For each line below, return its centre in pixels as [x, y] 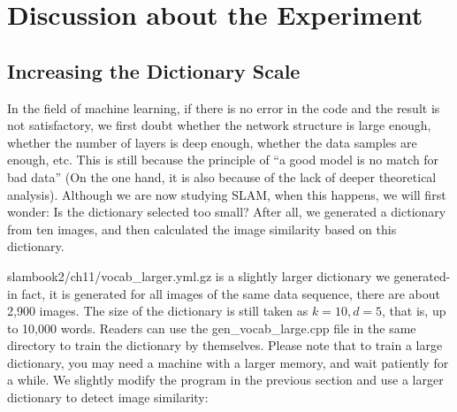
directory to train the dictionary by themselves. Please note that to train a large [225, 345]
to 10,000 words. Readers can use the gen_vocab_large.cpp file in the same [212, 328]
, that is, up [414, 311]
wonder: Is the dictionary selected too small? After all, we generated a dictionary [227, 212]
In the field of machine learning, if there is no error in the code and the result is [224, 107]
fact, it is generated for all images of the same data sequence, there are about [231, 293]
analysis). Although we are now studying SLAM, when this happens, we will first [227, 194]
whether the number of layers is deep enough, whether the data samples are [212, 142]
